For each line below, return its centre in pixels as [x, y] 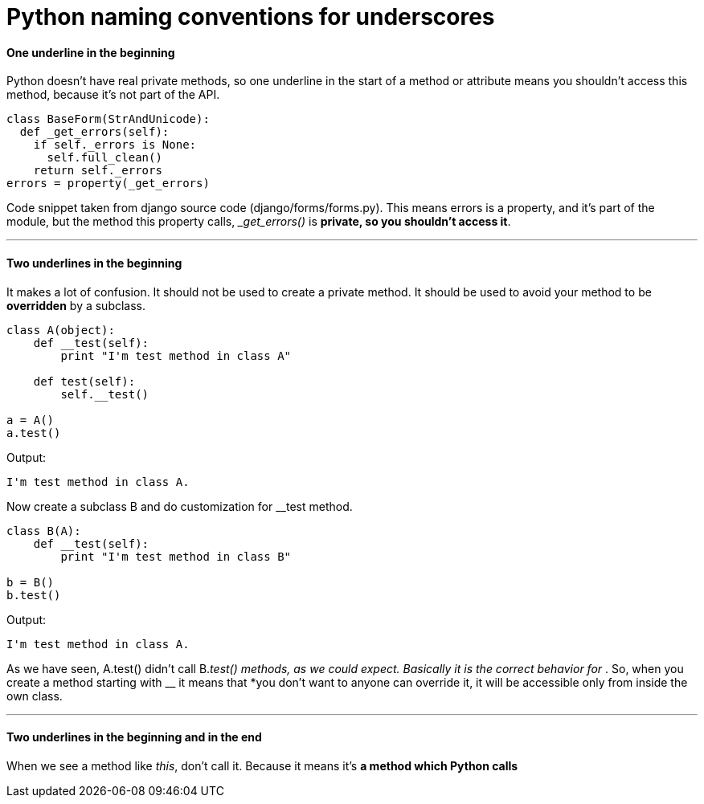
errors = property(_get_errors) [108, 184]
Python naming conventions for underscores [251, 17]
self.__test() [105, 394]
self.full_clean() [104, 158]
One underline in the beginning [91, 52]
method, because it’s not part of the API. [113, 95]
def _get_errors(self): [94, 132]
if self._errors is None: [115, 145]
